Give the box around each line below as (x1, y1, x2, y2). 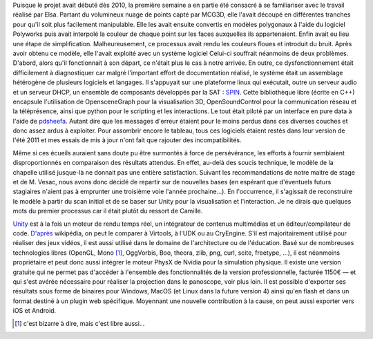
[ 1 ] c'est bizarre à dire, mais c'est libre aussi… (15, 319, 145, 327)
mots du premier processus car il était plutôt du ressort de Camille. (12, 207, 203, 215)
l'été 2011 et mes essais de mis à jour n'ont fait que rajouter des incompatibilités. (12, 136, 242, 144)
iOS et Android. (12, 307, 57, 315)
